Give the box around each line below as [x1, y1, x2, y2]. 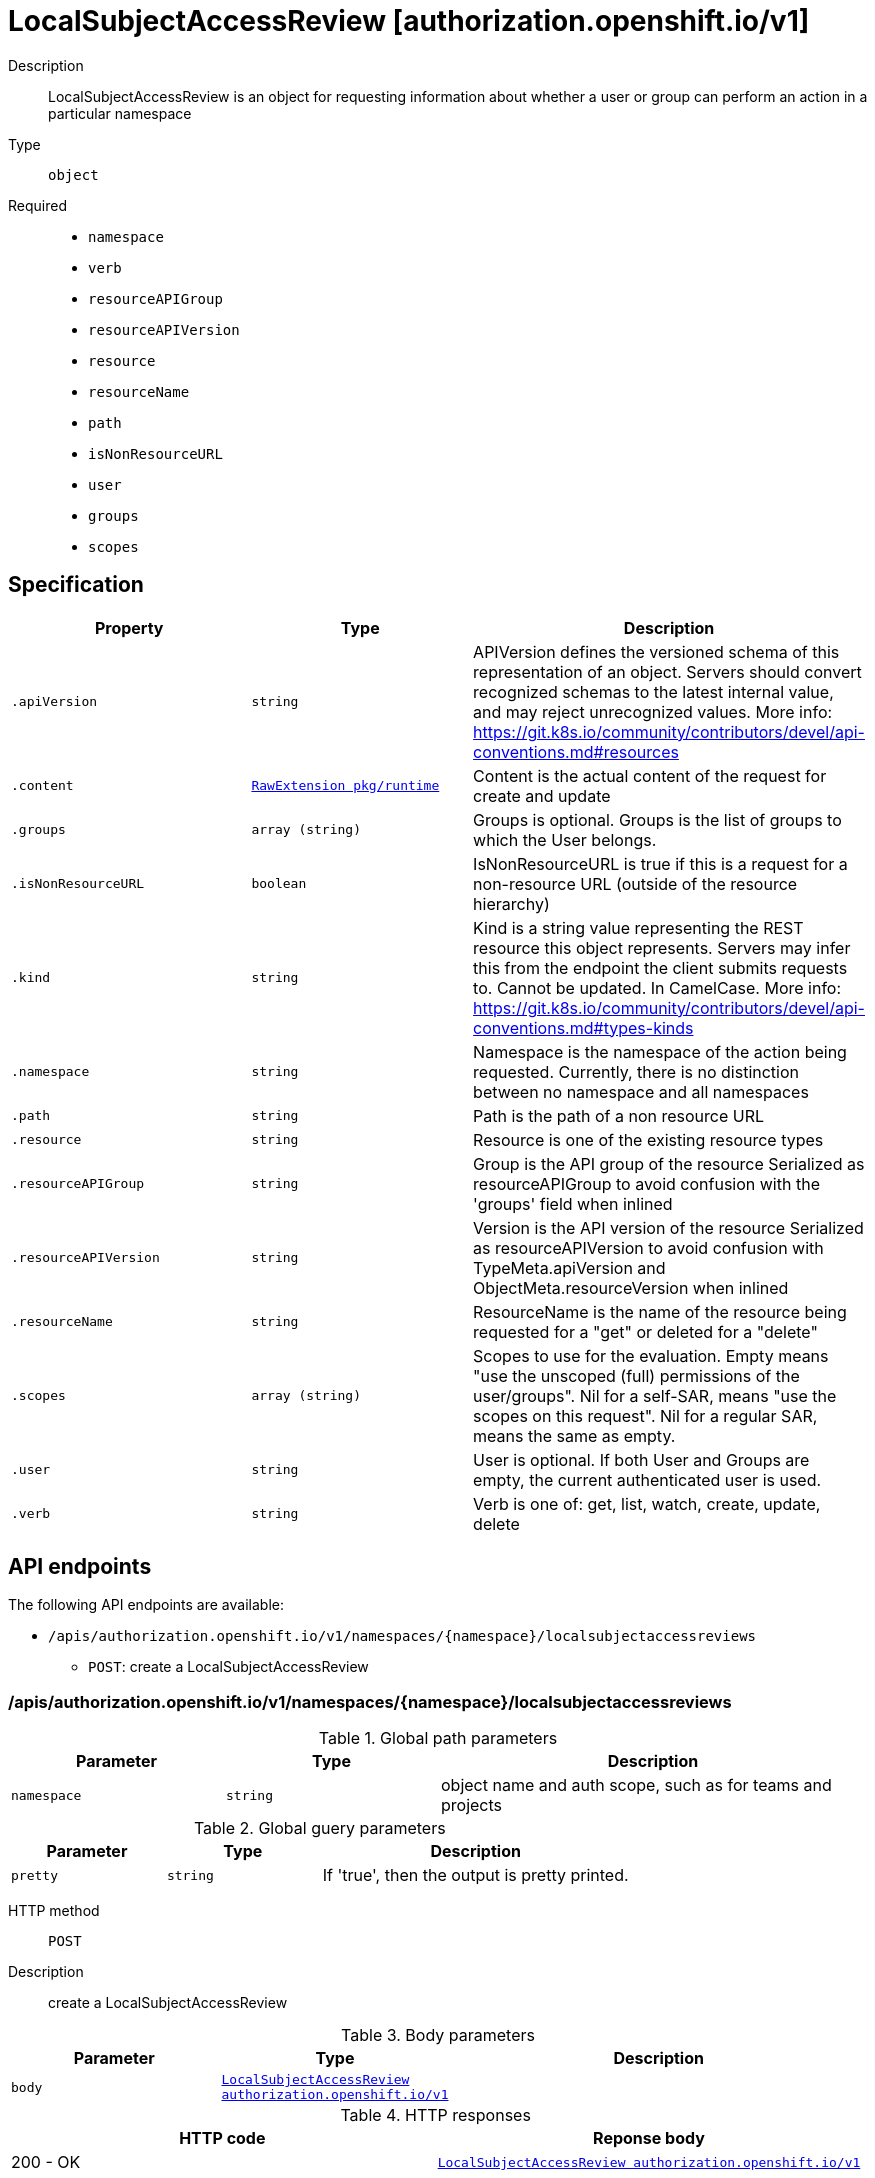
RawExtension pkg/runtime [251, 778, 440, 794]
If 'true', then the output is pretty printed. [322, 1865, 629, 1886]
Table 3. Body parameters [341, 2025, 535, 2046]
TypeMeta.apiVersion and [473, 1257, 666, 1278]
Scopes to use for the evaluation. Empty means [473, 1345, 829, 1366]
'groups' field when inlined [473, 1193, 673, 1214]
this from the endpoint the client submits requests [473, 957, 848, 978]
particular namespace [48, 104, 192, 122]
